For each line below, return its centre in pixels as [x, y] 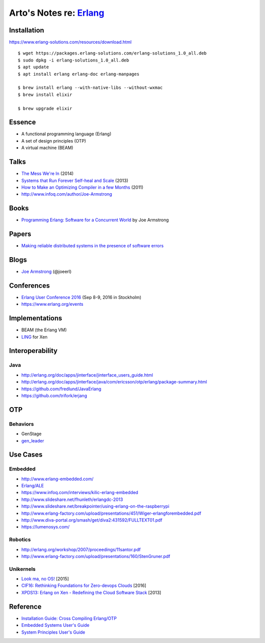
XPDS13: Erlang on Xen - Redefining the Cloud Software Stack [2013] [91, 592]
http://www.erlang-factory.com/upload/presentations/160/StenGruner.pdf [96, 556]
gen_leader [33, 440]
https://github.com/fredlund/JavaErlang [61, 389]
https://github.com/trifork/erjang [54, 395]
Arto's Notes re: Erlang [57, 13]
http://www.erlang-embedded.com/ [57, 479]
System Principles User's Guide [53, 632]
